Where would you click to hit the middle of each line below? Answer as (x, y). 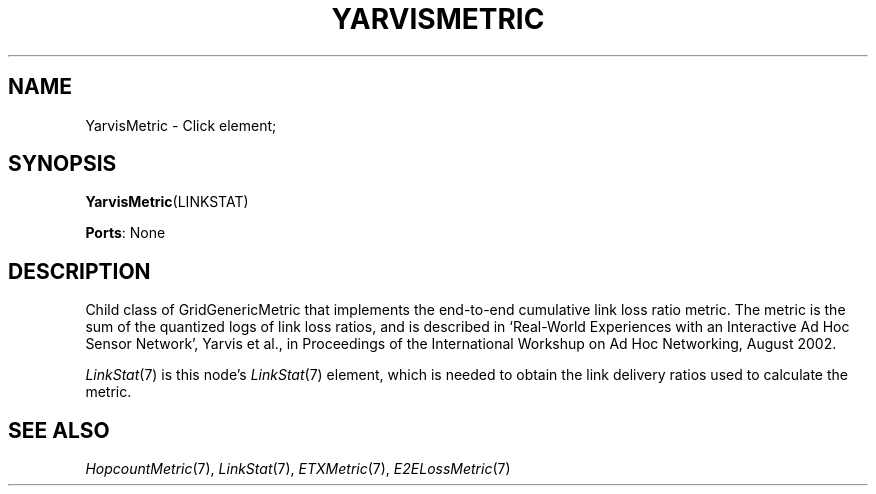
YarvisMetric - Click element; (181, 125)
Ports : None (125, 233)
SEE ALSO (59, 430)
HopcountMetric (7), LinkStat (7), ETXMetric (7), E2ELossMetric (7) (298, 469)
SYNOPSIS (62, 164)
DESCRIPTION (79, 271)
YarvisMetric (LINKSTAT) (167, 202)
